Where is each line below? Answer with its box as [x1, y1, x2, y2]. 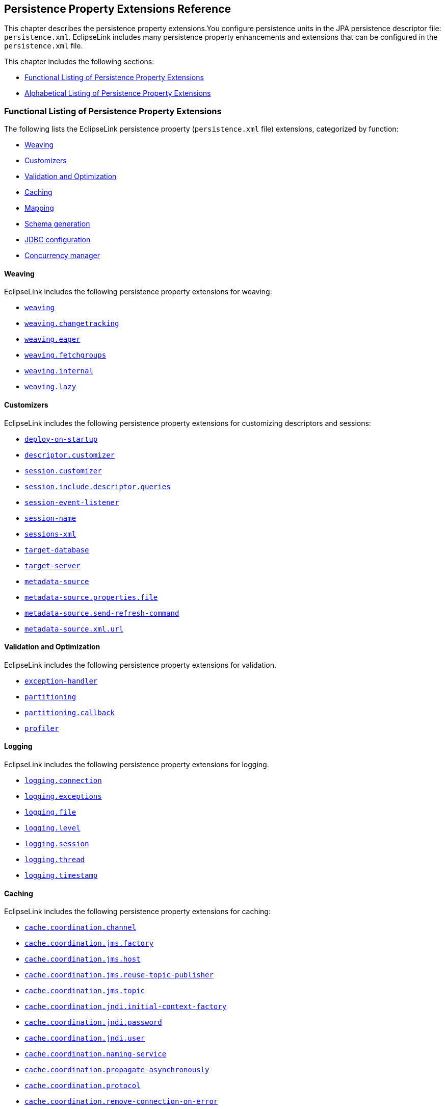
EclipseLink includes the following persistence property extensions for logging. [4, 760, 269, 769]
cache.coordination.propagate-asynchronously [24, 1066, 210, 1074]
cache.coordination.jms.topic [24, 987, 145, 995]
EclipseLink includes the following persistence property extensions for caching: [4, 907, 271, 916]
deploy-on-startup [24, 435, 98, 443]
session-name [24, 514, 76, 522]
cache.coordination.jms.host [24, 955, 141, 964]
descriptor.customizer [24, 450, 115, 459]
